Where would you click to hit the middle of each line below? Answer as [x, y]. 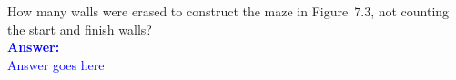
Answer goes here [56, 64]
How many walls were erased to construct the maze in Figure [178, 11]
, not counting [410, 11]
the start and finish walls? [80, 29]
